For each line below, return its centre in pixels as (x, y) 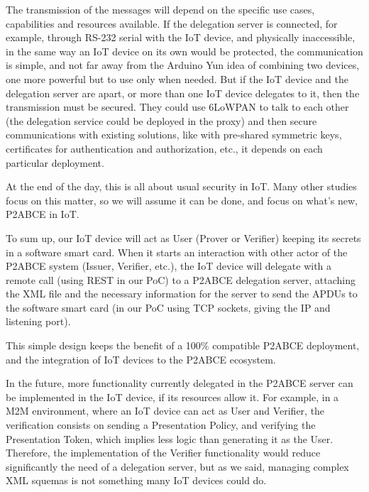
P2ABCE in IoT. (43, 214)
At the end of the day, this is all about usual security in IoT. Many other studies (181, 186)
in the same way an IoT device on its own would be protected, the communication (184, 51)
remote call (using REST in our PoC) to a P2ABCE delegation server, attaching (181, 279)
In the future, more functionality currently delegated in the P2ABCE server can (180, 383)
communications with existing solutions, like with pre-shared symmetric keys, (174, 135)
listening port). (38, 321)
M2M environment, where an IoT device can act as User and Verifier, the (165, 411)
